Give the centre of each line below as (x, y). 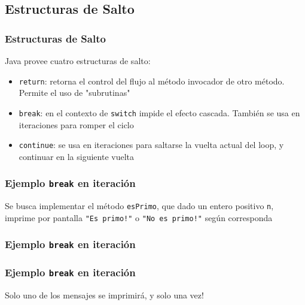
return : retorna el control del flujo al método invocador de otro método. (152, 81)
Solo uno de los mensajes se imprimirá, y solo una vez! (104, 295)
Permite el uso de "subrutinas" (74, 93)
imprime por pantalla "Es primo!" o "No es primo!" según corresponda (139, 217)
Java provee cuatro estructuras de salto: (78, 61)
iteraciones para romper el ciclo (76, 124)
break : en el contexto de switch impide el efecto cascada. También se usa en (159, 112)
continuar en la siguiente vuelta (77, 156)
